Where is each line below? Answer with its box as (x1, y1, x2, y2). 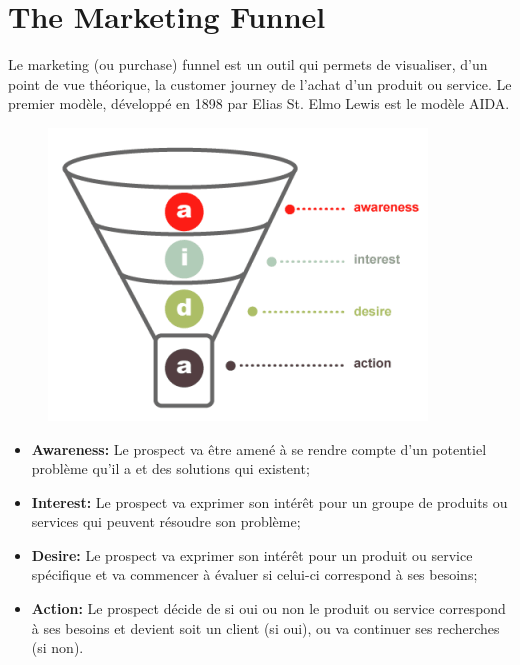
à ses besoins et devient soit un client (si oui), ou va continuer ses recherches (31, 617, 500, 638)
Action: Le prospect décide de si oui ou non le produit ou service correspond (31, 598, 506, 619)
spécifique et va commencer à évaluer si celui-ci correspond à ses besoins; (31, 564, 478, 585)
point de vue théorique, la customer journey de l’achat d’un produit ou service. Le (8, 73, 512, 94)
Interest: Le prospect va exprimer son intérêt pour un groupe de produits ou (31, 491, 508, 512)
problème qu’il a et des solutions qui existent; (31, 458, 310, 479)
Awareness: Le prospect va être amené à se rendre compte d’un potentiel (31, 438, 487, 459)
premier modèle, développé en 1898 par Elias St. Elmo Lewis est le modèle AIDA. (8, 93, 510, 114)
